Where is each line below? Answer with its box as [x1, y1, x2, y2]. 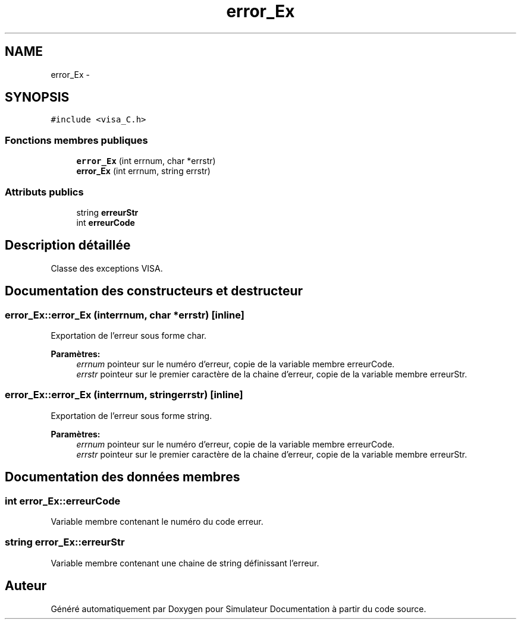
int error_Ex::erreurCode [5, 494, 121, 507]
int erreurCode [76, 217, 135, 228]
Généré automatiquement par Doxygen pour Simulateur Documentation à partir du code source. [51, 603, 426, 614]
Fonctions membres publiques [5, 134, 148, 146]
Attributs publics [5, 185, 84, 198]
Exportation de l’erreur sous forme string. [51, 410, 212, 421]
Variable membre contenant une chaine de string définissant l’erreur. [51, 557, 319, 568]
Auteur [5, 578, 47, 594]
